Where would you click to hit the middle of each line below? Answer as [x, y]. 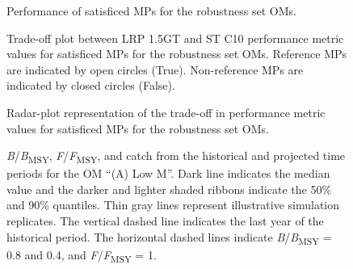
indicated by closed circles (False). [91, 85]
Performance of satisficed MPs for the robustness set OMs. [151, 11]
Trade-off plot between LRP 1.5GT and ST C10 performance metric [175, 38]
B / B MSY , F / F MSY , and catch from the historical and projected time [176, 156]
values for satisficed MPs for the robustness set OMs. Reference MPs [177, 54]
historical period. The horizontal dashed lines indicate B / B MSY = [169, 237]
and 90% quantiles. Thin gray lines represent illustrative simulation [173, 205]
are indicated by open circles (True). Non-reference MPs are [155, 69]
